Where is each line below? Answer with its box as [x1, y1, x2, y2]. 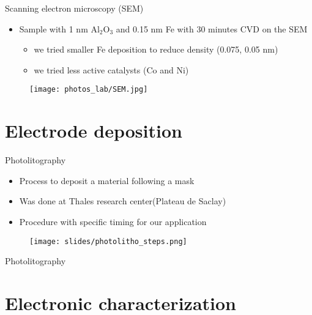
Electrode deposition [5, 118, 182, 143]
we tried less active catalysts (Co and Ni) [34, 63, 189, 76]
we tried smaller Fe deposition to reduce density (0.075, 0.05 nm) [34, 43, 278, 56]
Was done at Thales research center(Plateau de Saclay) [19, 195, 226, 207]
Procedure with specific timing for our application [19, 215, 207, 228]
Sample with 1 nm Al [19, 22, 100, 35]
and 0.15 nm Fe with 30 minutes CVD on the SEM [116, 22, 308, 35]
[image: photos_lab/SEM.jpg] [29, 85, 148, 94]
